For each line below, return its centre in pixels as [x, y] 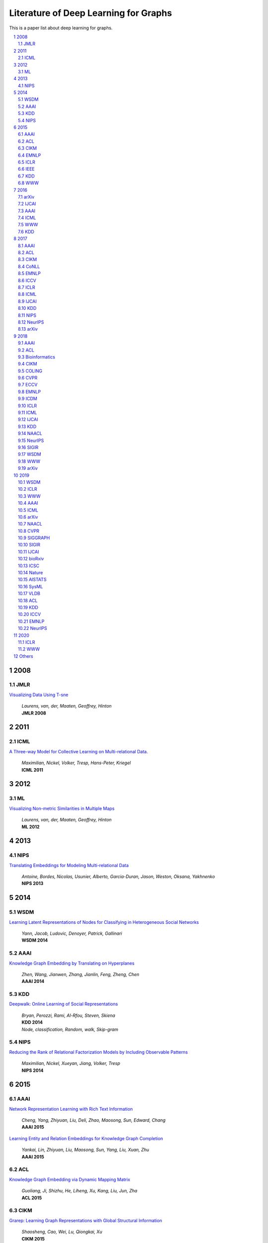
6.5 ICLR [27, 162]
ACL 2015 [32, 1198]
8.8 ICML [27, 294]
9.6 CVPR [28, 378]
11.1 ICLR [27, 642]
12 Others [23, 656]
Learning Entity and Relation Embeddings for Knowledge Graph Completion [86, 1138]
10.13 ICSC [29, 566]
